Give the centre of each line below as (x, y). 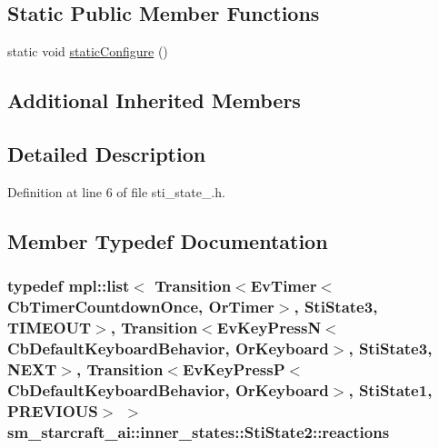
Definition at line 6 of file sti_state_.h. (116, 191)
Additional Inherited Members (154, 100)
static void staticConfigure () (88, 51)
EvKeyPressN (269, 327)
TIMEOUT (50, 327)
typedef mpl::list (69, 286)
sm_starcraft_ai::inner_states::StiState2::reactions (199, 431)
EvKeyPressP (234, 368)
